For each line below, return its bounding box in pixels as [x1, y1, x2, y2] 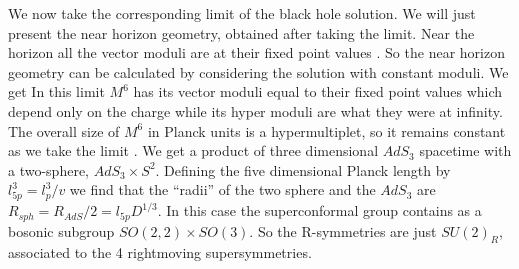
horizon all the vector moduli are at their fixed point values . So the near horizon [8, 42, 505, 63]
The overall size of [8, 120, 120, 141]
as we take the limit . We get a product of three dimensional [8, 140, 379, 161]
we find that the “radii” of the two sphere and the [69, 179, 376, 200]
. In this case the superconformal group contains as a [157, 200, 482, 221]
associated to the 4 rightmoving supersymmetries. [8, 242, 312, 263]
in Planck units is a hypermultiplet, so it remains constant [147, 120, 506, 141]
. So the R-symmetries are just [249, 220, 437, 241]
